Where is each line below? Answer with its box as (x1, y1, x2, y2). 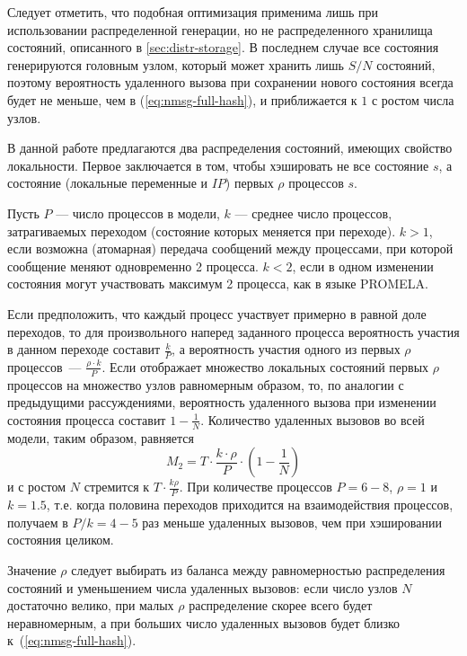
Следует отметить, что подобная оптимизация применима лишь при (7, 3, 378, 21)
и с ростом (7, 477, 66, 496)
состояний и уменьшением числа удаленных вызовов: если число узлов (7, 578, 398, 597)
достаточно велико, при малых (7, 596, 174, 615)
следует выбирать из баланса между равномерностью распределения (71, 560, 445, 579)
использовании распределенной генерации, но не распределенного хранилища (7, 20, 433, 39)
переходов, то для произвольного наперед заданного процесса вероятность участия (7, 322, 460, 341)
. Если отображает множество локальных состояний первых (101, 357, 429, 376)
